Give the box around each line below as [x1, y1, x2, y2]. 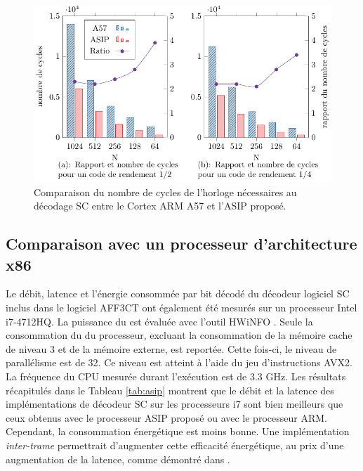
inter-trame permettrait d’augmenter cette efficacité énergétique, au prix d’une [6, 437, 344, 452]
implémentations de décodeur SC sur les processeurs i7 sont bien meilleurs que [6, 396, 343, 411]
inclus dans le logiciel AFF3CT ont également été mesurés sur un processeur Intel [6, 299, 357, 314]
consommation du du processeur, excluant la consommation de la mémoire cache [6, 328, 352, 342]
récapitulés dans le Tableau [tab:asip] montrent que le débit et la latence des [6, 382, 334, 397]
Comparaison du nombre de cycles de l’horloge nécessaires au [34, 184, 297, 199]
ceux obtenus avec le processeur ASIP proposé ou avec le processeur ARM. [6, 410, 327, 425]
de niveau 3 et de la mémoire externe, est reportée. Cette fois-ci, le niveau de [6, 341, 337, 356]
